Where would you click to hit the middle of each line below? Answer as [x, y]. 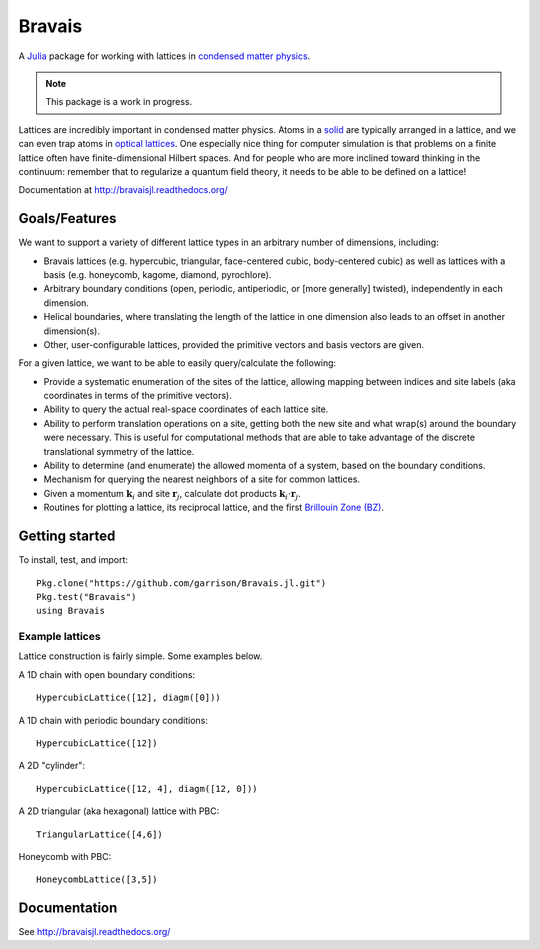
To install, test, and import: [73, 560]
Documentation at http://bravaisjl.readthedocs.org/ [123, 190]
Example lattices [59, 637]
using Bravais [70, 611]
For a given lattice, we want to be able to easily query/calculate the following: [177, 363]
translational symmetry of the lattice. [119, 451]
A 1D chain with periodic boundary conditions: [113, 720]
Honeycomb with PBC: [65, 856]
